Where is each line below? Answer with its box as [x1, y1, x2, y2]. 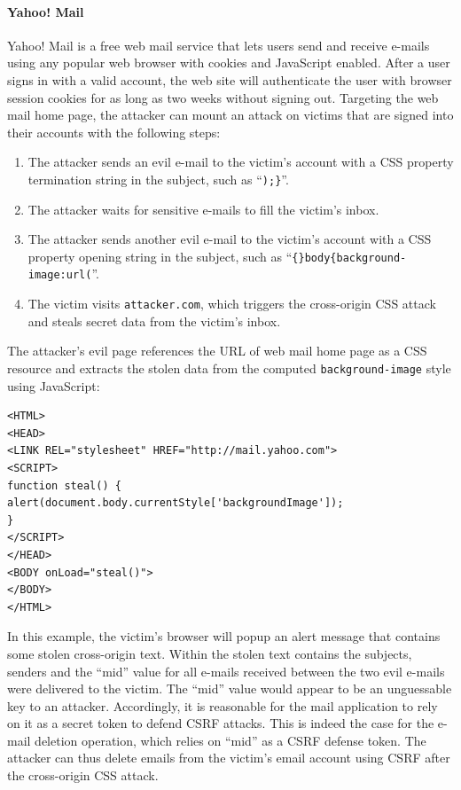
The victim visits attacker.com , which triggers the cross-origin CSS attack [27, 294, 436, 313]
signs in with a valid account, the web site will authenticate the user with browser [7, 70, 452, 89]
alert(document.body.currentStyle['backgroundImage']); [7, 497, 344, 510]
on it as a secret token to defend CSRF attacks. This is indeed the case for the [7, 714, 434, 732]
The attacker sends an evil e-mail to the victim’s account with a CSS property [27, 153, 454, 171]
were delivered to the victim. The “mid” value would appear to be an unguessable [7, 679, 452, 698]
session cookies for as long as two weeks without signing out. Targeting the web [7, 88, 439, 106]
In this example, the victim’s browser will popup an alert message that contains [7, 627, 441, 645]
